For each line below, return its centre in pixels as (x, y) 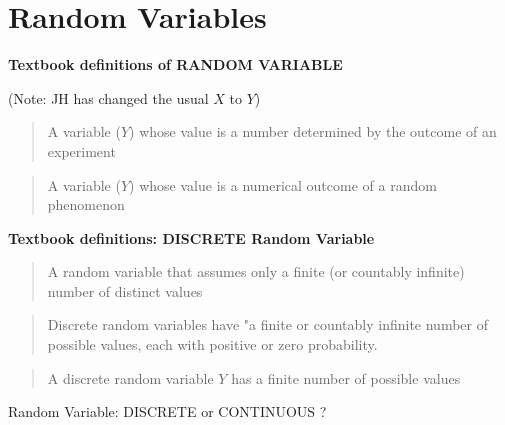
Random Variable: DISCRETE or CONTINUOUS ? (167, 411)
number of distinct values (125, 290)
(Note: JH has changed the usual (108, 97)
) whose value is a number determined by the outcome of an (313, 131)
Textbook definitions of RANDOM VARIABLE (175, 64)
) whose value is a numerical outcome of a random (283, 184)
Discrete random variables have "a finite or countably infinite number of (267, 324)
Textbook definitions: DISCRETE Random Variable (191, 237)
